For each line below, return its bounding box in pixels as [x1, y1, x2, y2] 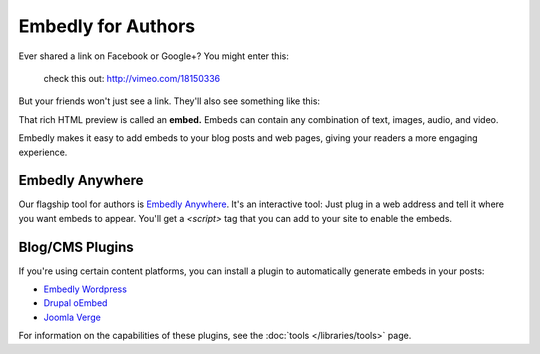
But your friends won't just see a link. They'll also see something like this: [18, 95, 320, 107]
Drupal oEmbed [43, 297, 108, 309]
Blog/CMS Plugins [18, 238, 134, 255]
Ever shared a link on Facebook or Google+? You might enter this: [18, 50, 289, 62]
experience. [18, 146, 68, 158]
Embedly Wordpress [43, 283, 127, 295]
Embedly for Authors [18, 15, 195, 37]
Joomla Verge [43, 311, 102, 323]
